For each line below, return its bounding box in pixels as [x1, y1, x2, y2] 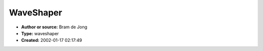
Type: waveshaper [21, 30, 59, 36]
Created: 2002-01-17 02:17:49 [21, 38, 82, 43]
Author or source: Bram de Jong [21, 24, 88, 30]
